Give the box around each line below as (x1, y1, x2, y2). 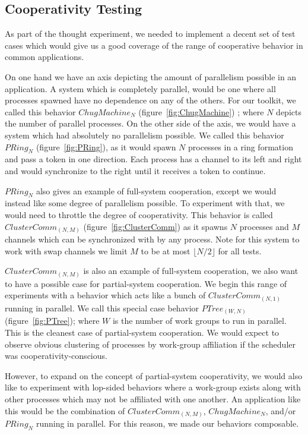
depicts (276, 105, 301, 118)
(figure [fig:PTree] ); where (5, 314, 100, 327)
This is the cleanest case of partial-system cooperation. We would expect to (5, 326, 280, 338)
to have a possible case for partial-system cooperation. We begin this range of (5, 277, 287, 289)
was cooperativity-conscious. (5, 349, 107, 362)
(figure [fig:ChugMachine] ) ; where (138, 105, 264, 118)
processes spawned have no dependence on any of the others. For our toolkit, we (5, 94, 296, 106)
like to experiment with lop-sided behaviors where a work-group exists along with (5, 381, 301, 393)
